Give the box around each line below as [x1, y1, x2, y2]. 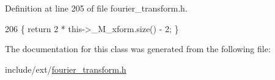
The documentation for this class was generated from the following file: [5, 42, 271, 55]
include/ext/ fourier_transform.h [5, 62, 127, 75]
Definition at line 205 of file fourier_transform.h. [5, 2, 188, 14]
